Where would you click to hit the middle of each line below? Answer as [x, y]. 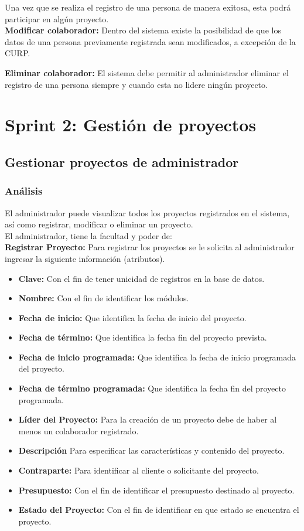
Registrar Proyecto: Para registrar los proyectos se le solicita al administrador [150, 247]
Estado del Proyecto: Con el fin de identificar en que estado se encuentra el [159, 510]
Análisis [24, 191]
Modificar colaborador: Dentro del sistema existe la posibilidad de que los [143, 30]
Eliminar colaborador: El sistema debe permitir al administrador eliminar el [147, 72]
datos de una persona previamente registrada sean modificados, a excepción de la [150, 41]
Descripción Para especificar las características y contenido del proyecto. [151, 450]
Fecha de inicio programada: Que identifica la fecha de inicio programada [157, 357]
